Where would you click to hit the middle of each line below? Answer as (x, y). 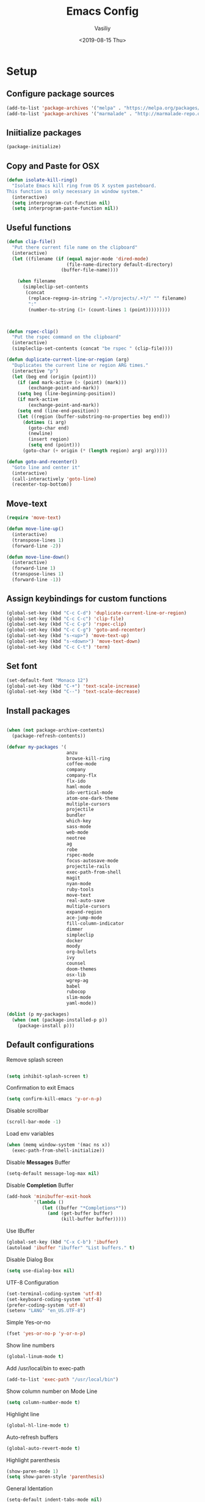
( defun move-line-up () (35, 529)
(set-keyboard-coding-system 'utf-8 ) (54, 1299)
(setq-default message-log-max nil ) (53, 1173)
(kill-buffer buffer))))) (94, 1219)
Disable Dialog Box (30, 1259)
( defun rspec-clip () (33, 331)
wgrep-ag (77, 980)
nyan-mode (79, 883)
